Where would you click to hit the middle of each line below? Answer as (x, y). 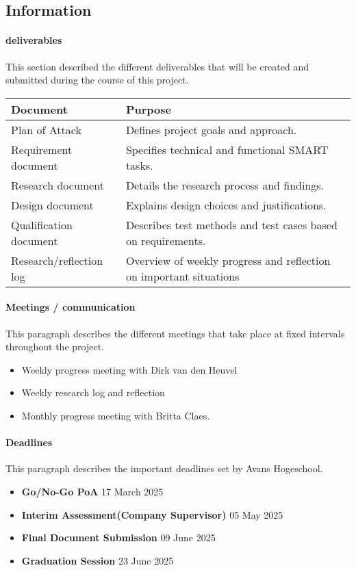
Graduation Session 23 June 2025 (98, 560)
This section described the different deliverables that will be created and (157, 66)
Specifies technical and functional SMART (227, 149)
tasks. (139, 165)
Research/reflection (57, 260)
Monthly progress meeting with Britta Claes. (116, 415)
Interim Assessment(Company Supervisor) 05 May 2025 (152, 514)
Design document (52, 205)
